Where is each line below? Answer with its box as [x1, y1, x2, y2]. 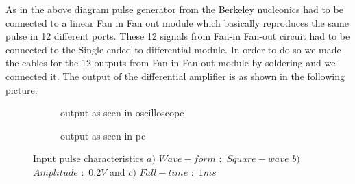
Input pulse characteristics [33, 151, 144, 166]
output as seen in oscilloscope [60, 105, 184, 120]
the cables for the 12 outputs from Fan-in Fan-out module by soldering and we [5, 55, 336, 70]
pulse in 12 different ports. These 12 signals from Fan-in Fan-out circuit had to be [5, 29, 350, 43]
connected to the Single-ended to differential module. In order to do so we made [5, 42, 341, 56]
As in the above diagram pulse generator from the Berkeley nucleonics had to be [5, 2, 343, 16]
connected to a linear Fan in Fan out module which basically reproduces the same [5, 15, 349, 29]
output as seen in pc [60, 128, 146, 142]
